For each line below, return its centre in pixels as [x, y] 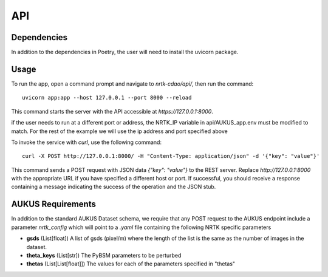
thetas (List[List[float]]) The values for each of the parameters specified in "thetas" [131, 264]
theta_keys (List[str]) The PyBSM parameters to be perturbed [104, 255]
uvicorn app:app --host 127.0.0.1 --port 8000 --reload [107, 98]
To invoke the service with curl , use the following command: [87, 142]
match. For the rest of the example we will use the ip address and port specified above [119, 131]
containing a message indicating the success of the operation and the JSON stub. [114, 187]
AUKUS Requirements [54, 204]
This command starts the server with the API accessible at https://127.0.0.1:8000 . [112, 111]
